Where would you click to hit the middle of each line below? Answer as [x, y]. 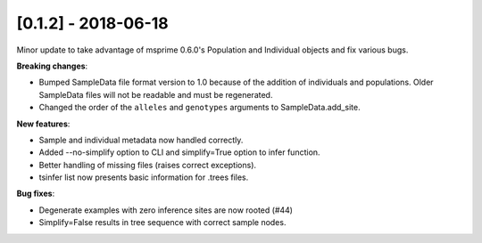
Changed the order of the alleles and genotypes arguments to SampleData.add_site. [199, 108]
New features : [43, 124]
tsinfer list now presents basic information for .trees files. [144, 177]
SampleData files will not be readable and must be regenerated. [156, 94]
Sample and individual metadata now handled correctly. [141, 140]
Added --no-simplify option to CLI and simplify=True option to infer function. [179, 152]
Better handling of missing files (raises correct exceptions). [148, 165]
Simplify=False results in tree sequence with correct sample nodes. [162, 223]
